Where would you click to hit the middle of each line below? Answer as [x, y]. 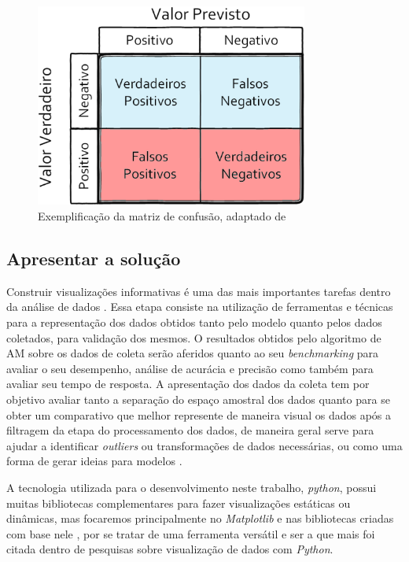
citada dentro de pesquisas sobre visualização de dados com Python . [170, 549]
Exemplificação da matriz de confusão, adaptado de [162, 215]
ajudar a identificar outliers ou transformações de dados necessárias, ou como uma [204, 445]
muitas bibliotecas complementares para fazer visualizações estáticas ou [179, 503]
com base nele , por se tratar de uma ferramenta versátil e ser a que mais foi [191, 533]
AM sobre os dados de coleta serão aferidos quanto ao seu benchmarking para [193, 353]
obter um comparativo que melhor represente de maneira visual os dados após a [199, 414]
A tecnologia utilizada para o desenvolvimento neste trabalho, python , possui [192, 487]
